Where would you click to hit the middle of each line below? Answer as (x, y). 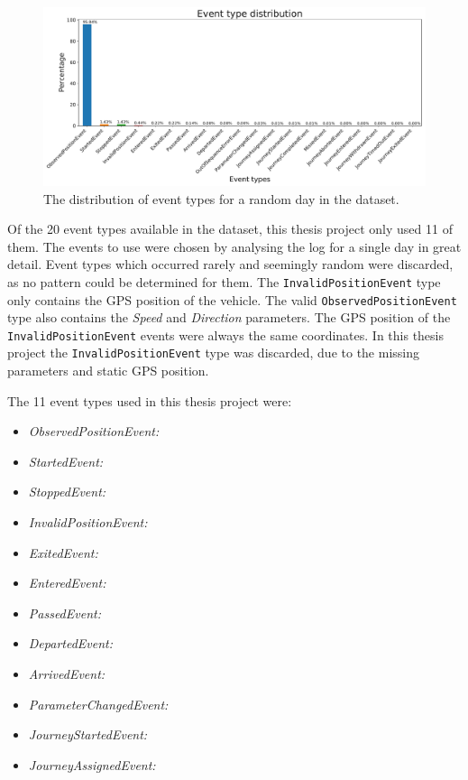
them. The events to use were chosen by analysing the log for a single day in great (234, 246)
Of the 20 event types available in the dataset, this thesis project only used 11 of (230, 229)
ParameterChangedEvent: (98, 704)
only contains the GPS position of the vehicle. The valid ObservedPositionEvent (232, 299)
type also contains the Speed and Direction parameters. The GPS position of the (229, 317)
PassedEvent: (64, 613)
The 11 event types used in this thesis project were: (150, 400)
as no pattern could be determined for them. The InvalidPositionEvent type (224, 281)
